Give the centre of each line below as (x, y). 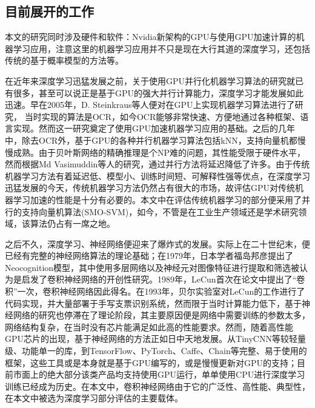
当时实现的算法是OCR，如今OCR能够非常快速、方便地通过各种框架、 (162, 116)
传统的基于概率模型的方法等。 (64, 60)
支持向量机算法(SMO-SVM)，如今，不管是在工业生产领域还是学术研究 (160, 211)
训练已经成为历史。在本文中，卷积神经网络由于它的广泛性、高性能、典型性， (157, 386)
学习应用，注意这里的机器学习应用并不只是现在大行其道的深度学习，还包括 (161, 48)
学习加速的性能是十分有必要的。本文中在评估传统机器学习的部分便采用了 (157, 199)
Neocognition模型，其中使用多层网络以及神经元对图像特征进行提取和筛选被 (152, 267)
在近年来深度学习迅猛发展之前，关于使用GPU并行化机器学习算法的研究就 (150, 80)
